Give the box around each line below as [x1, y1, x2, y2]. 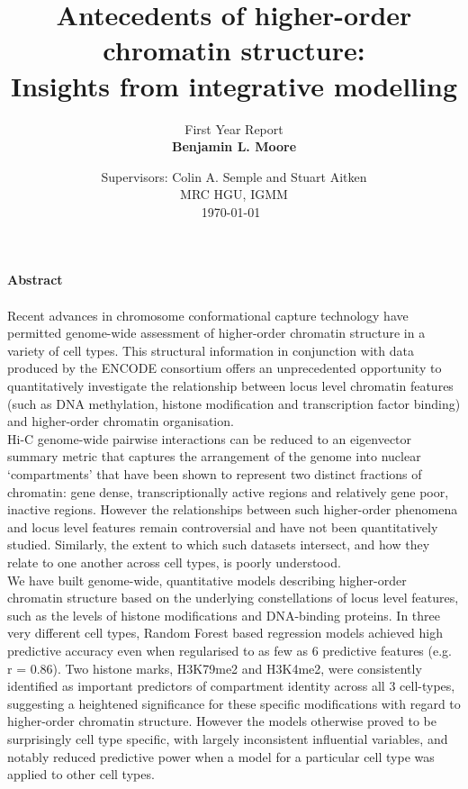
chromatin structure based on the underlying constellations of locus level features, [7, 588, 459, 607]
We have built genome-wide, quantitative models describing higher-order [7, 570, 407, 589]
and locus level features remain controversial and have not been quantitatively [7, 517, 438, 536]
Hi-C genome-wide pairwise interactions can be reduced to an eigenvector [7, 429, 412, 448]
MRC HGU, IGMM [180, 185, 288, 204]
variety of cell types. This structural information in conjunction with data [7, 340, 414, 359]
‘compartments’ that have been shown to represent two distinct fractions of [7, 465, 422, 483]
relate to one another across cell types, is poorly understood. [7, 552, 341, 571]
